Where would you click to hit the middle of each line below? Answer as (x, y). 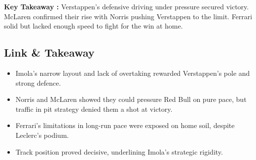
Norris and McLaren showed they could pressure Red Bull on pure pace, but (131, 99)
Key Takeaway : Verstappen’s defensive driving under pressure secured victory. (127, 6)
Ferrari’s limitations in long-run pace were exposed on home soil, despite (125, 125)
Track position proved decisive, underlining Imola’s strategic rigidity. (119, 151)
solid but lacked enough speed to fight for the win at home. (93, 26)
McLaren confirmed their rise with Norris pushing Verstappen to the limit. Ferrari (128, 16)
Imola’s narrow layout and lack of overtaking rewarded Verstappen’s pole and (133, 73)
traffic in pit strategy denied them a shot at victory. (94, 109)
